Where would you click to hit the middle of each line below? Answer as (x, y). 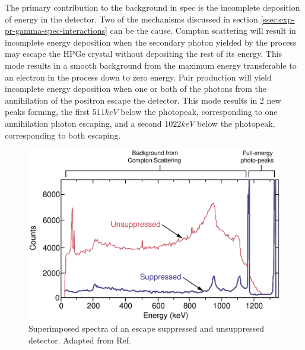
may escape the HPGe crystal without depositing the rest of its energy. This (144, 54)
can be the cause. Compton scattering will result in (203, 30)
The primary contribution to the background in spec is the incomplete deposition (152, 7)
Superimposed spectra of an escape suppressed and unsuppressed (147, 328)
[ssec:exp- (278, 19)
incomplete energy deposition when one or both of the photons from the (136, 89)
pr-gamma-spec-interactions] (56, 30)
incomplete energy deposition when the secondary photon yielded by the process (151, 42)
